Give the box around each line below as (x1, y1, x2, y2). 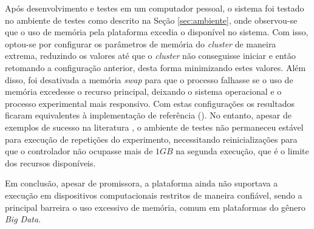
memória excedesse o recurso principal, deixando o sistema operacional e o (5, 85, 282, 98)
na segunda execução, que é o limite (176, 145, 309, 157)
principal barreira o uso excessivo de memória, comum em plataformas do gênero (5, 200, 305, 213)
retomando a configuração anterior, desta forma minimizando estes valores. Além (5, 61, 306, 73)
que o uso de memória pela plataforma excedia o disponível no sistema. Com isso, (5, 26, 309, 38)
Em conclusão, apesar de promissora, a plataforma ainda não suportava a (5, 177, 278, 190)
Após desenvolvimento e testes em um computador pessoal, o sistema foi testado (5, 2, 304, 14)
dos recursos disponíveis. (5, 156, 96, 169)
